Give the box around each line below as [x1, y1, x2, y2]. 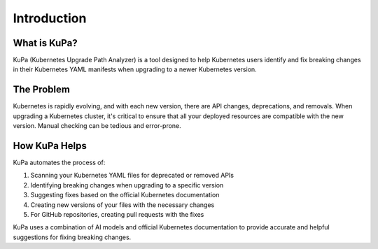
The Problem [13, 84, 70, 96]
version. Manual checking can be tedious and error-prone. [13, 122, 181, 130]
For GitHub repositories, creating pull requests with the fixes [30, 211, 204, 218]
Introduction [13, 10, 87, 26]
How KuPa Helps [13, 140, 87, 152]
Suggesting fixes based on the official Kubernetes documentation [30, 191, 220, 199]
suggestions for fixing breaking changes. [13, 233, 132, 241]
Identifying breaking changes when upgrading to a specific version [30, 180, 224, 189]
